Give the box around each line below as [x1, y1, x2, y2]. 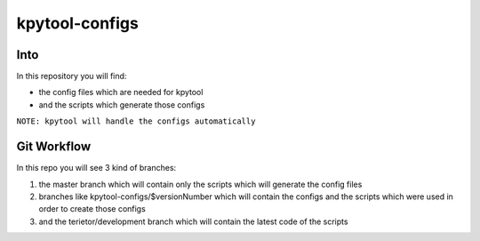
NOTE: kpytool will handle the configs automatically [16, 116, 256, 126]
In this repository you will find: [16, 71, 127, 82]
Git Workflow [16, 139, 92, 155]
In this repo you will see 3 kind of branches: [16, 163, 177, 173]
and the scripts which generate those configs [38, 99, 205, 110]
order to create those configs [38, 204, 146, 214]
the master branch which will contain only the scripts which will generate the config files [38, 179, 363, 189]
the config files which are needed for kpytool [38, 87, 204, 98]
